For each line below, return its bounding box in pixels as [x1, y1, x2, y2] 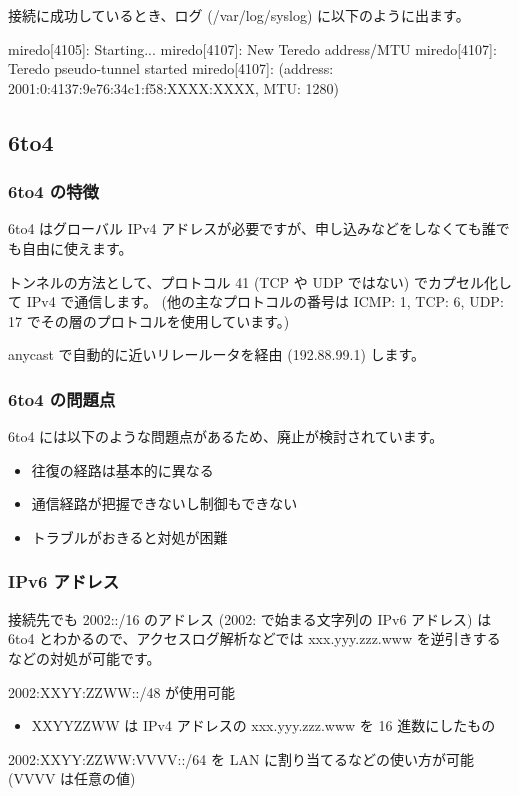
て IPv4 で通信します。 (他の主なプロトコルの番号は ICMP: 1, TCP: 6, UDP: [8, 291, 504, 312]
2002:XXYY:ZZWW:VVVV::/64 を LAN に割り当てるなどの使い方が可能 [8, 748, 475, 769]
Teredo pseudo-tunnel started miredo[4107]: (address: [8, 58, 334, 79]
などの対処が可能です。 [8, 647, 161, 668]
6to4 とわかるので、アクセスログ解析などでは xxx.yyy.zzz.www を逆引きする [8, 628, 501, 649]
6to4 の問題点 [8, 386, 116, 411]
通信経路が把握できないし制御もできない [31, 493, 298, 514]
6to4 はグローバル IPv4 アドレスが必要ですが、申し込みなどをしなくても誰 [8, 218, 496, 239]
